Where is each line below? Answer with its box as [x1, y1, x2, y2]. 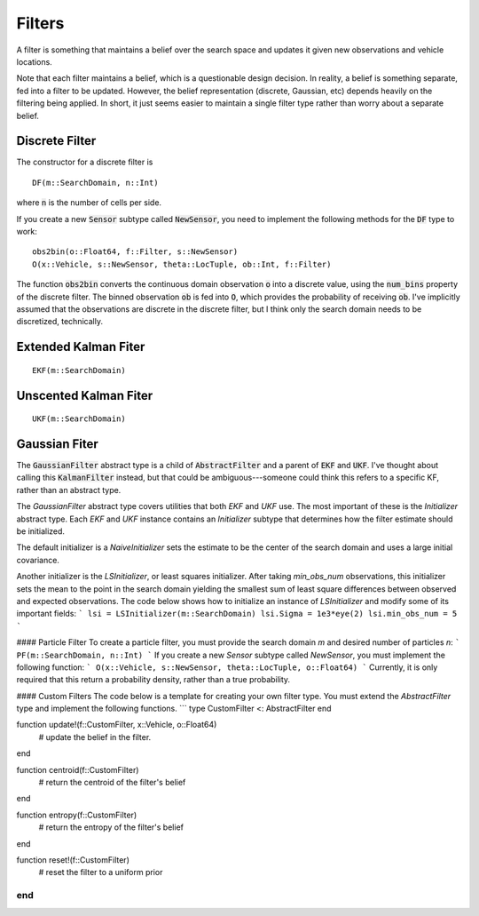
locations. [16, 56, 52, 67]
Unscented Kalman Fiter [16, 387, 153, 403]
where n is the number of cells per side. [16, 197, 162, 208]
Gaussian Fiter [16, 436, 99, 451]
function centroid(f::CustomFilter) [16, 764, 139, 775]
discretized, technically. [16, 316, 104, 327]
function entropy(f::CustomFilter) [16, 809, 137, 820]
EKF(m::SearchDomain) [32, 365, 126, 375]
